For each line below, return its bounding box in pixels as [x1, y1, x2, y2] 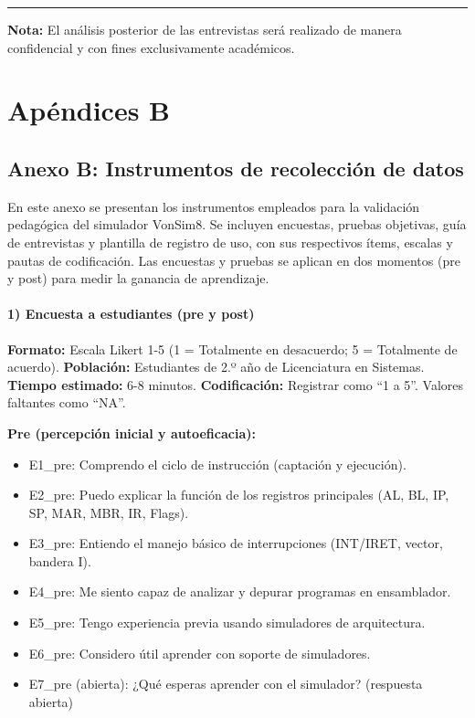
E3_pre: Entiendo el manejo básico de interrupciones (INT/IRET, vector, [28, 533, 443, 553]
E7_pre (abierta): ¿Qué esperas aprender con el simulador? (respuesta [28, 674, 423, 693]
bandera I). [28, 551, 91, 570]
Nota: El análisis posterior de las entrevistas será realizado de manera [7, 20, 402, 38]
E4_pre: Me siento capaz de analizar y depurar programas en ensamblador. [28, 582, 451, 601]
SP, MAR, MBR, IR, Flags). [28, 502, 189, 522]
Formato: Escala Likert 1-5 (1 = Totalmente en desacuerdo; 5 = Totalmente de [7, 339, 458, 358]
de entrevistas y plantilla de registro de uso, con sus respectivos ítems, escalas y [7, 232, 453, 251]
